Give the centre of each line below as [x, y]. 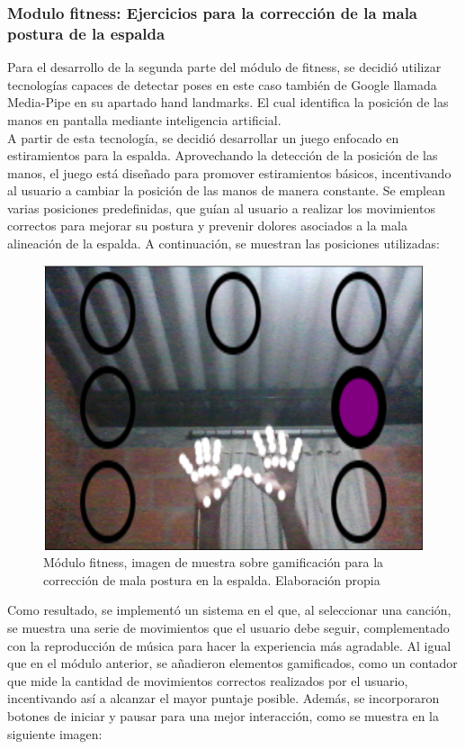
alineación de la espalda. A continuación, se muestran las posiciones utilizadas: [224, 244]
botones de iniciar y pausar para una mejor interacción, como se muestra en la [224, 716]
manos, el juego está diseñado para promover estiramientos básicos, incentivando [229, 172]
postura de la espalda [86, 33]
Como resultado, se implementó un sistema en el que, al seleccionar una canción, [229, 610]
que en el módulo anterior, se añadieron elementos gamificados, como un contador [232, 663]
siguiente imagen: [55, 733]
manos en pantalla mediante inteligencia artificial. [144, 119]
